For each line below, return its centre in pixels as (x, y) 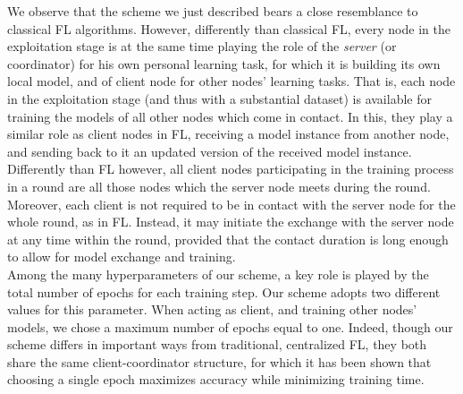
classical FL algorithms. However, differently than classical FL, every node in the (229, 28)
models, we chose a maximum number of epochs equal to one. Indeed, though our (230, 326)
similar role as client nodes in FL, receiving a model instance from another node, (228, 134)
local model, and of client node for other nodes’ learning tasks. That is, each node (231, 81)
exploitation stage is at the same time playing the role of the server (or (202, 46)
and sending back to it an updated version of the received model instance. (210, 151)
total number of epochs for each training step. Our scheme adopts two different (224, 291)
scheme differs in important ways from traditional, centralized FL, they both (217, 344)
